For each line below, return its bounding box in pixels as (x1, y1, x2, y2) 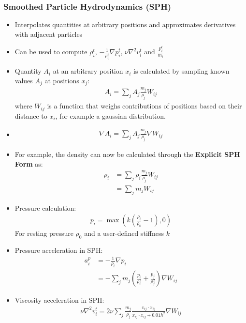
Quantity (14, 66, 42, 76)
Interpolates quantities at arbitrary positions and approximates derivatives (14, 19, 236, 30)
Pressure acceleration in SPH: (14, 245, 103, 255)
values (14, 75, 33, 85)
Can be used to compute (14, 46, 87, 57)
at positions (44, 75, 79, 85)
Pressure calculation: (14, 202, 76, 213)
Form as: (14, 158, 43, 169)
